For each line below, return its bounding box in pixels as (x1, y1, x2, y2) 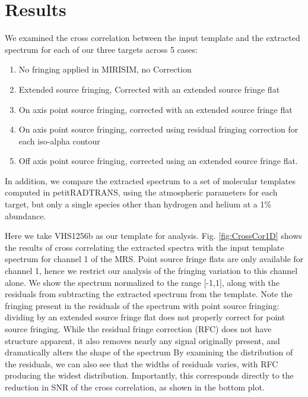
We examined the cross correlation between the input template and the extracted (5, 31, 300, 44)
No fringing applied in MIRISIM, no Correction (18, 63, 192, 75)
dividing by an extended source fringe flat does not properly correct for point (5, 311, 285, 323)
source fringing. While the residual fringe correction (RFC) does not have (5, 323, 272, 335)
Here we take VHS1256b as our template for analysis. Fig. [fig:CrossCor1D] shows (5, 229, 302, 242)
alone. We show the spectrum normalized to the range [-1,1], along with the (5, 276, 280, 288)
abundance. (5, 209, 46, 222)
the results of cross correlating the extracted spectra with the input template (5, 241, 284, 253)
